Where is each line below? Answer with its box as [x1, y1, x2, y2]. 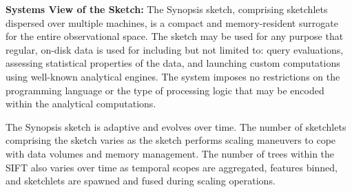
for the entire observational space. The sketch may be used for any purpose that [6, 29, 344, 43]
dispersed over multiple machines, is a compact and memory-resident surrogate [6, 15, 338, 30]
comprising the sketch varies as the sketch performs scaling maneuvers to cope [6, 133, 336, 147]
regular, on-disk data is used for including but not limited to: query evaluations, [6, 42, 344, 56]
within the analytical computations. [6, 96, 156, 111]
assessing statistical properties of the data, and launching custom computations [6, 56, 340, 70]
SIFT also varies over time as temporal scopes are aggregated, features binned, [6, 160, 338, 174]
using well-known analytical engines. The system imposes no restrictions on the [6, 69, 340, 83]
